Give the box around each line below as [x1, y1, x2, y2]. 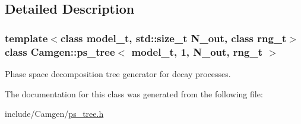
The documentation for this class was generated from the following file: [5, 87, 263, 100]
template [5, 30, 48, 45]
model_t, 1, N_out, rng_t [131, 44, 263, 59]
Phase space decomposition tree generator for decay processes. [5, 67, 231, 80]
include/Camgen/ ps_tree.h [5, 107, 104, 120]
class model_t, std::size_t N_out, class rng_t [60, 30, 287, 45]
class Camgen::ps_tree [5, 44, 115, 59]
